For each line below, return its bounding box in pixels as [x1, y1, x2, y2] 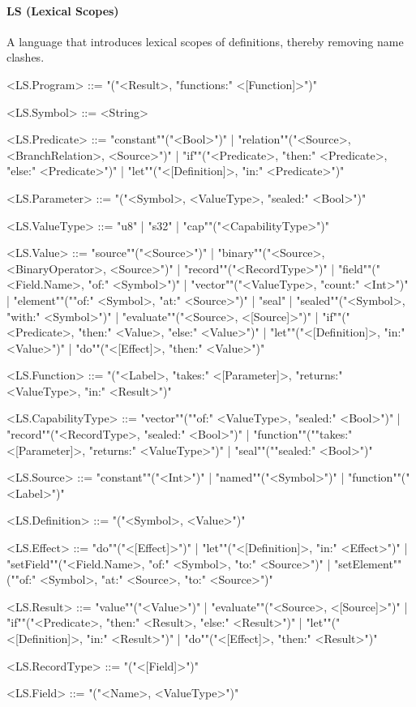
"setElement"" [334, 555, 402, 572]
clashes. [6, 49, 45, 66]
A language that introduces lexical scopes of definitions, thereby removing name [6, 32, 404, 49]
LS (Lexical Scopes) [6, 2, 119, 19]
